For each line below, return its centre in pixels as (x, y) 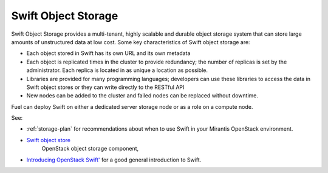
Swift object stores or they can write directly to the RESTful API (105, 87)
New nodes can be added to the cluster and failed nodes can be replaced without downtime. (142, 96)
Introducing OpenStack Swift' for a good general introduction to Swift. (114, 160)
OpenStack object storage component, (90, 149)
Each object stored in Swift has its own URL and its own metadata (108, 53)
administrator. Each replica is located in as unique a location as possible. (117, 70)
